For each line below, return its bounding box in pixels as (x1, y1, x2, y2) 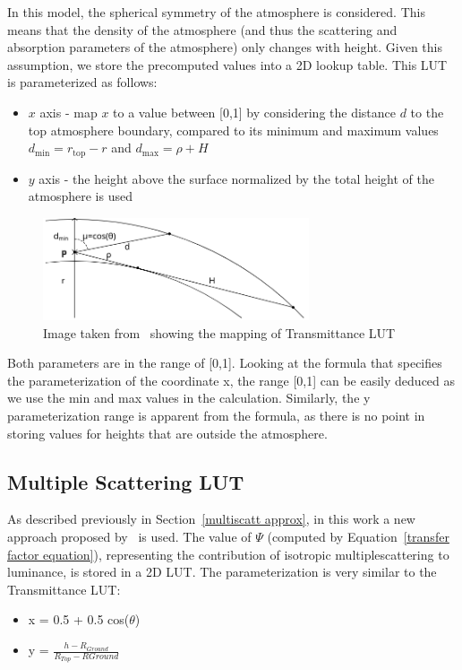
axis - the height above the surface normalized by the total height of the (38, 169, 434, 187)
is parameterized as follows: (7, 73, 158, 91)
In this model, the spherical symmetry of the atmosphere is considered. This (7, 3, 425, 21)
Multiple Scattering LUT (7, 467, 244, 495)
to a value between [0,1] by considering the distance (113, 102, 397, 121)
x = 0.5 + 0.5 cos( (28, 610, 130, 629)
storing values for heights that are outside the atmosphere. (7, 423, 328, 442)
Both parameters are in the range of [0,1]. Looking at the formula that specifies (7, 353, 442, 372)
